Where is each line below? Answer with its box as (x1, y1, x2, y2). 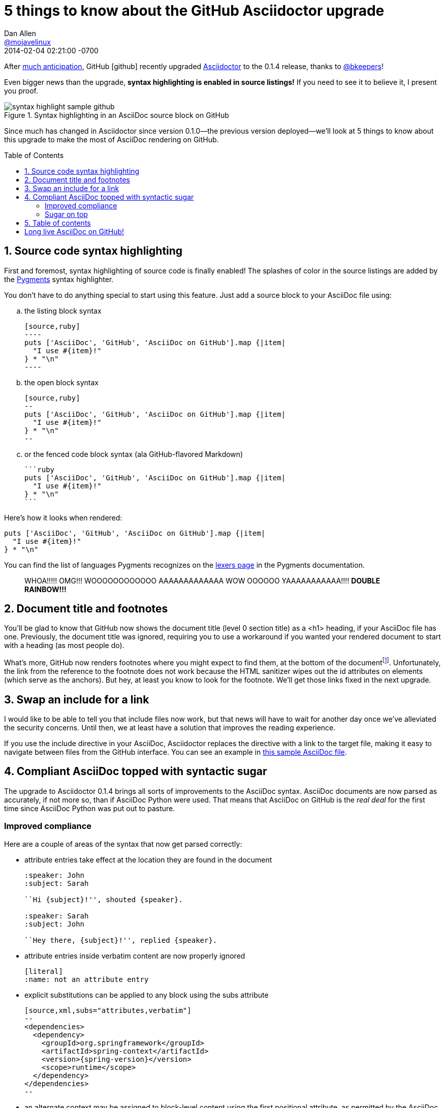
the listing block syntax (24, 306, 102, 315)
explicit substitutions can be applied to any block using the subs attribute (24, 990, 269, 999)
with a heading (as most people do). (4, 641, 124, 650)
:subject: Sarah (24, 879, 89, 887)
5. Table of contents (24, 218, 91, 227)
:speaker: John (24, 871, 85, 879)
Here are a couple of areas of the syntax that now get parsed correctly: (4, 839, 242, 848)
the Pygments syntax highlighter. (4, 274, 114, 284)
